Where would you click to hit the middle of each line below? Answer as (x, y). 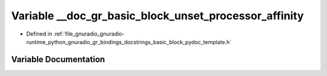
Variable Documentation (58, 59)
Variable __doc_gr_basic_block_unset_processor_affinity (157, 16)
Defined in (39, 34)
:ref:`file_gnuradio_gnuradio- (89, 34)
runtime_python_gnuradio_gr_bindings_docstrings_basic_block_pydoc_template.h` (129, 42)
